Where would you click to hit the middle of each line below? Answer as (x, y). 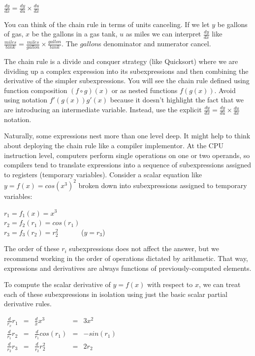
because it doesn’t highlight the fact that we (177, 100)
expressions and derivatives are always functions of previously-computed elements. (128, 268)
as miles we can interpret (163, 34)
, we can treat (220, 284)
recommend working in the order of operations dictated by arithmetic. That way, (126, 258)
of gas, (14, 34)
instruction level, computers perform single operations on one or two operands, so (127, 155)
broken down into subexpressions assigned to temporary (163, 185)
